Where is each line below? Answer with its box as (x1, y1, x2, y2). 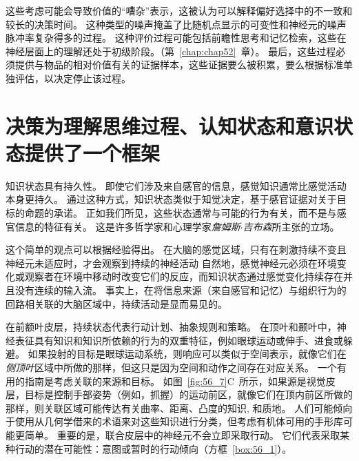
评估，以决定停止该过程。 (14, 70, 131, 85)
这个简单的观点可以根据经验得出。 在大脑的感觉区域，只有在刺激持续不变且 (6, 242, 347, 257)
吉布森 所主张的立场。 (243, 219, 340, 233)
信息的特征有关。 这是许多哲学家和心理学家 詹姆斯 (14, 219, 240, 233)
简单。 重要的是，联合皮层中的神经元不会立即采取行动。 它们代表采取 (24, 427, 340, 442)
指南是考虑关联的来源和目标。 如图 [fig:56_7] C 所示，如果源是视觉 (24, 373, 326, 388)
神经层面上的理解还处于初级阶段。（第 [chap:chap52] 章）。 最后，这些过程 (6, 43, 336, 58)
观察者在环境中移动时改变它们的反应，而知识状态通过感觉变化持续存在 (24, 269, 343, 284)
